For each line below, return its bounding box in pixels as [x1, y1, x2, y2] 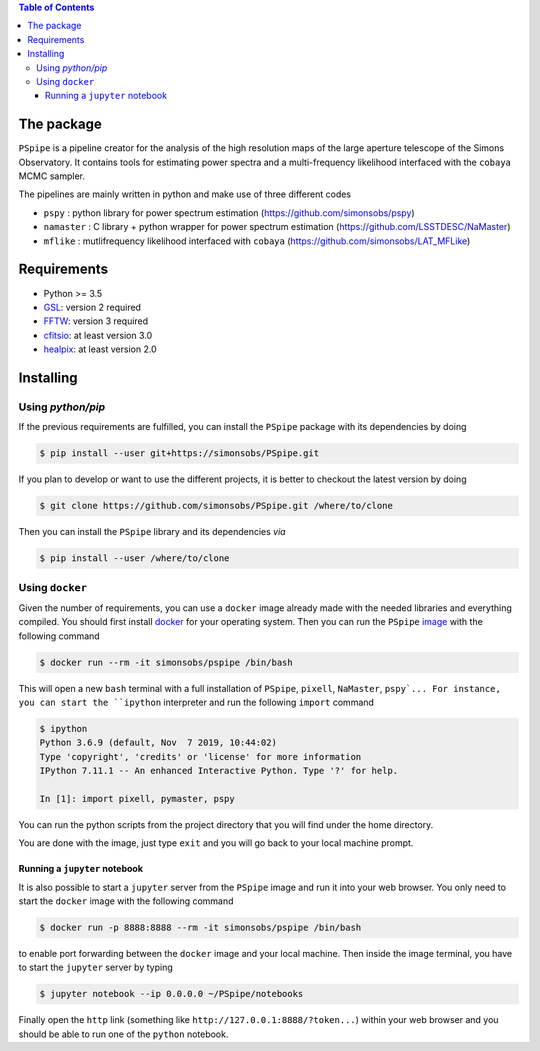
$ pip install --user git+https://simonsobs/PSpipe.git [39, 448, 320, 459]
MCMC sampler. [18, 170, 85, 182]
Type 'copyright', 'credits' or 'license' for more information [39, 751, 362, 762]
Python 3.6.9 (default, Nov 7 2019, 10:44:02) [39, 737, 277, 749]
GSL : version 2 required [43, 301, 142, 313]
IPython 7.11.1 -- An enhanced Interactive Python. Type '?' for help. [39, 765, 399, 777]
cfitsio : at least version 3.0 [43, 329, 153, 341]
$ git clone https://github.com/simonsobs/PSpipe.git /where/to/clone [39, 500, 394, 512]
